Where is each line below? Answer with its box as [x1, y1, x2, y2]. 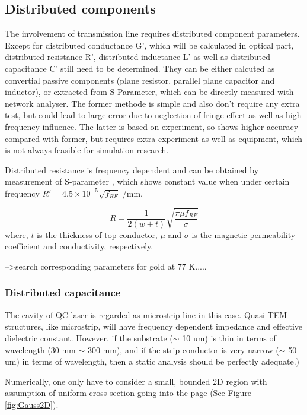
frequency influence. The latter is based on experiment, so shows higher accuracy [5, 120, 299, 132]
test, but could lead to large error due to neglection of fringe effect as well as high [5, 109, 302, 121]
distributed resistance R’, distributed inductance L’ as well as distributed [5, 50, 270, 63]
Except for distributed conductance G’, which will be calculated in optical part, [5, 39, 294, 51]
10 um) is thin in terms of [182, 331, 276, 344]
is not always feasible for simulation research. [5, 144, 169, 156]
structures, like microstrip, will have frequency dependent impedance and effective [5, 320, 303, 332]
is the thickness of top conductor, [37, 228, 158, 240]
